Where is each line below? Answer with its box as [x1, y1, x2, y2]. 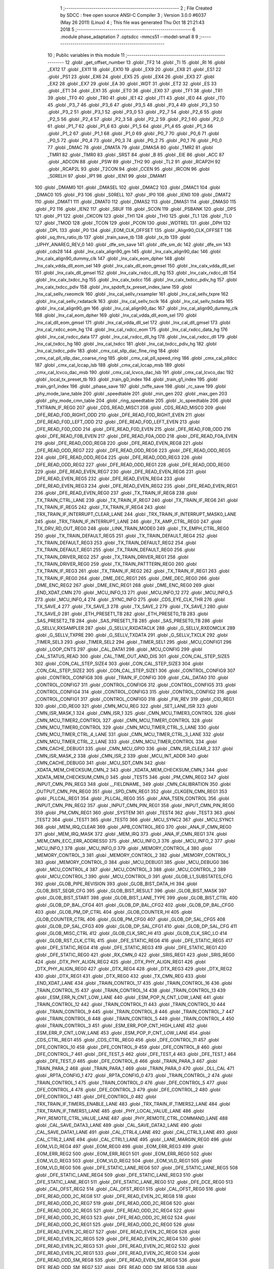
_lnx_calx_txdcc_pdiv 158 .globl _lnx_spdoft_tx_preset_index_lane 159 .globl [35, 284, 192, 290]
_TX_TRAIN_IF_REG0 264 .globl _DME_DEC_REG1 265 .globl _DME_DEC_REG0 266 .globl [35, 575, 220, 581]
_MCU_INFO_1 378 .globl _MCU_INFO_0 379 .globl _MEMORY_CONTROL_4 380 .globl [35, 845, 213, 851]
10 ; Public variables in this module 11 [47, 52, 125, 58]
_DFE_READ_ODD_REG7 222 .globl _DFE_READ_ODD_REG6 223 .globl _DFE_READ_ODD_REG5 [35, 447, 231, 453]
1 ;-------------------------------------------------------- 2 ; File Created [60, 5, 213, 11]
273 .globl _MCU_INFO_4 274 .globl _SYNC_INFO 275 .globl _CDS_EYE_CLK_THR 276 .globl [35, 596, 225, 603]
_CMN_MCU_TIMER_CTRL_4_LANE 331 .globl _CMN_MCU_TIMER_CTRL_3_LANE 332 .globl [35, 731, 224, 738]
